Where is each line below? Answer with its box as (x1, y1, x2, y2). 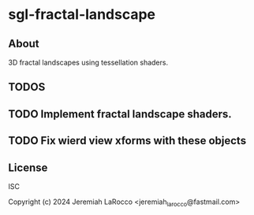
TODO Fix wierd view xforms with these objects (8, 134, 247, 147)
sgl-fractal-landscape (8, 6, 156, 24)
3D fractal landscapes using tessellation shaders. (8, 57, 168, 67)
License (8, 161, 48, 174)
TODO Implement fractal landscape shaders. (8, 107, 233, 120)
